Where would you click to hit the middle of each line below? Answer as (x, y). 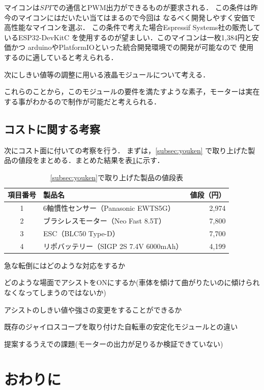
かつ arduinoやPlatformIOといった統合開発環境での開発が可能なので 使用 (132, 47)
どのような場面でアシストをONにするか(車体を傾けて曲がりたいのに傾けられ (132, 282)
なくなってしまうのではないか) (55, 292)
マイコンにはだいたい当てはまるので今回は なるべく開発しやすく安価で (137, 17)
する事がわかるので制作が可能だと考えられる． (82, 101)
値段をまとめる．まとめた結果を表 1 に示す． (91, 160)
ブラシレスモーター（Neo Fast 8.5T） (105, 221)
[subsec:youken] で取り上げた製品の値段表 (116, 177)
